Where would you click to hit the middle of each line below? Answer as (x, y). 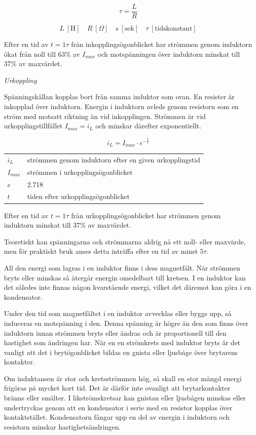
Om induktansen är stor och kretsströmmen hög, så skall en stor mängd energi (123, 378)
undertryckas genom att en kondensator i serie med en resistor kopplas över (118, 407)
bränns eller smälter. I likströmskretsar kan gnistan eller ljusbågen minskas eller (125, 398)
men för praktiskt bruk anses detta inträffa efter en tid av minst (101, 251)
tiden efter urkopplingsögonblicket (78, 196)
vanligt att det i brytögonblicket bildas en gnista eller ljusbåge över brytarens (121, 352)
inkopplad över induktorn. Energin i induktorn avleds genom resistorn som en (121, 106)
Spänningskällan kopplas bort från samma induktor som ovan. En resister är (119, 97)
